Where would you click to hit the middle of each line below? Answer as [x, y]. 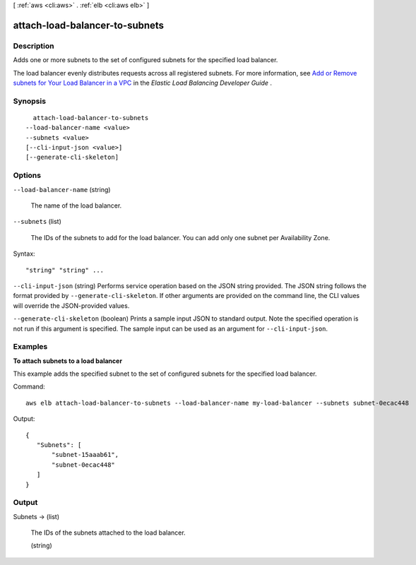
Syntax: [24, 254]
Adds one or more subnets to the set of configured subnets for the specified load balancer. [145, 60]
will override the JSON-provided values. [71, 305]
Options [27, 175]
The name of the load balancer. [76, 206]
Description [34, 46]
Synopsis [29, 101]
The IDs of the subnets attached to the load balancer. [108, 533]
